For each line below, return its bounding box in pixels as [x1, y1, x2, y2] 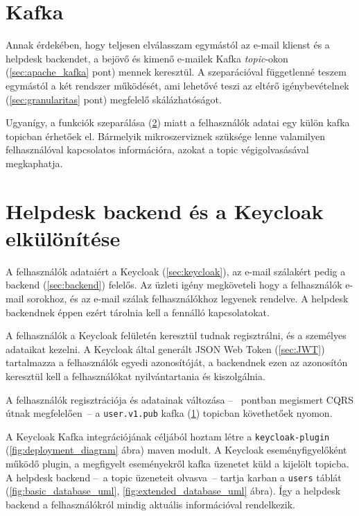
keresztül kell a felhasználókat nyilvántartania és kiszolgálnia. [6, 368, 265, 383]
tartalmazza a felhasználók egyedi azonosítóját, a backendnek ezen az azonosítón [6, 355, 348, 370]
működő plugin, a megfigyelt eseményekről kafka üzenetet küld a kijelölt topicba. [6, 456, 349, 471]
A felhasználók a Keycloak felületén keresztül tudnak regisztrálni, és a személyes [6, 328, 347, 343]
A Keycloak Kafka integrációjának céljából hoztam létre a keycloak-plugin [6, 429, 330, 443]
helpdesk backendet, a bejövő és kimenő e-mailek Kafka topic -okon [6, 51, 288, 65]
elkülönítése [6, 223, 121, 252]
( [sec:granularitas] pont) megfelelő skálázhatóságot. [6, 92, 222, 106]
